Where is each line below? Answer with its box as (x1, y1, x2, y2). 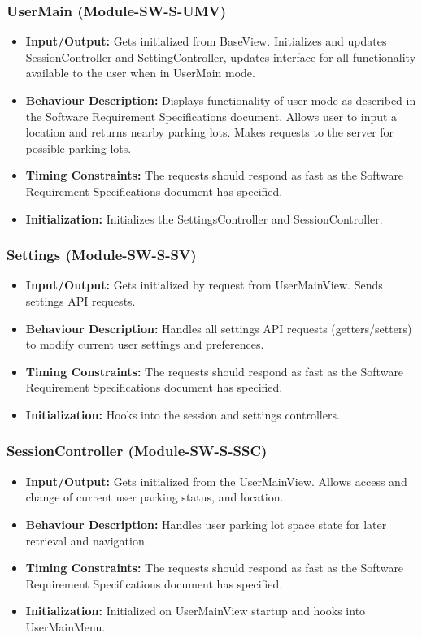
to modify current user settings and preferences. (25, 336, 264, 353)
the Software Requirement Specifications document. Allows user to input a (25, 107, 398, 124)
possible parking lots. (25, 139, 132, 156)
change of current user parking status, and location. (25, 488, 284, 506)
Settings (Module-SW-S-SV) (7, 245, 197, 265)
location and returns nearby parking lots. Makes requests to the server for (25, 124, 394, 141)
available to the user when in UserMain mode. (25, 64, 255, 81)
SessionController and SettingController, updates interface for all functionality (25, 48, 416, 65)
